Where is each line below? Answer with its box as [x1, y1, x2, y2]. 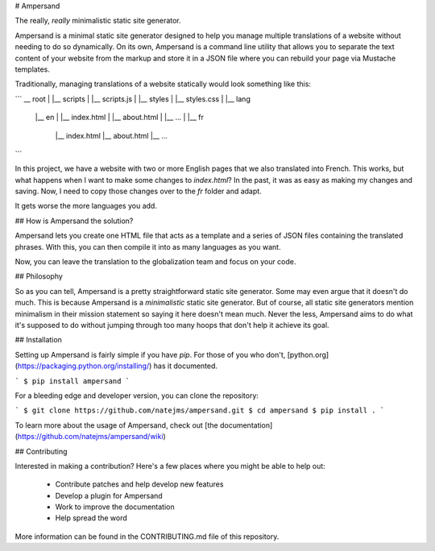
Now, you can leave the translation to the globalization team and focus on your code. [14, 257, 296, 267]
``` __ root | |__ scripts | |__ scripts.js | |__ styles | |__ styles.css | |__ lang [14, 93, 251, 104]
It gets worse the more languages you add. [14, 201, 157, 211]
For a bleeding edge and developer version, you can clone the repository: [14, 391, 259, 400]
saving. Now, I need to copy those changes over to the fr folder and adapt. [14, 186, 262, 197]
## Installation [14, 335, 62, 345]
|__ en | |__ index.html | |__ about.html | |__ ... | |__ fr [35, 113, 205, 122]
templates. [14, 64, 50, 74]
